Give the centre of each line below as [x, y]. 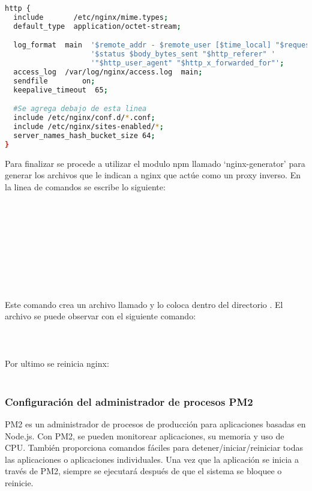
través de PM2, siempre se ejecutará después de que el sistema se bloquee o [143, 471]
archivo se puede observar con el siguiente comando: [100, 316]
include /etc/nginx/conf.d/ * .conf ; [84, 118]
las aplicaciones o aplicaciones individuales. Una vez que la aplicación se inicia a [152, 459]
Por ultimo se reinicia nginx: [57, 363]
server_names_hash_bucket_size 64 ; [84, 135]
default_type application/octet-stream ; [97, 26]
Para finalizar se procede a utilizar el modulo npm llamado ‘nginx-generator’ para [155, 163]
